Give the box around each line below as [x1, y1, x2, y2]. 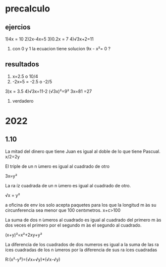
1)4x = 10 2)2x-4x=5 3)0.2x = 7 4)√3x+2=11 [5, 36, 94, 42]
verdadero [12, 98, 34, 104]
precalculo [5, 3, 51, 14]
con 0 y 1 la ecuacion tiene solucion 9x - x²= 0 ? [12, 46, 111, 51]
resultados [5, 60, 40, 69]
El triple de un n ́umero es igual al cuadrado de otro [5, 163, 110, 169]
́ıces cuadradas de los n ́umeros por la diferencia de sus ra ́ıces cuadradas [5, 247, 158, 253]
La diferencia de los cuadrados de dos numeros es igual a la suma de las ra [5, 241, 159, 247]
